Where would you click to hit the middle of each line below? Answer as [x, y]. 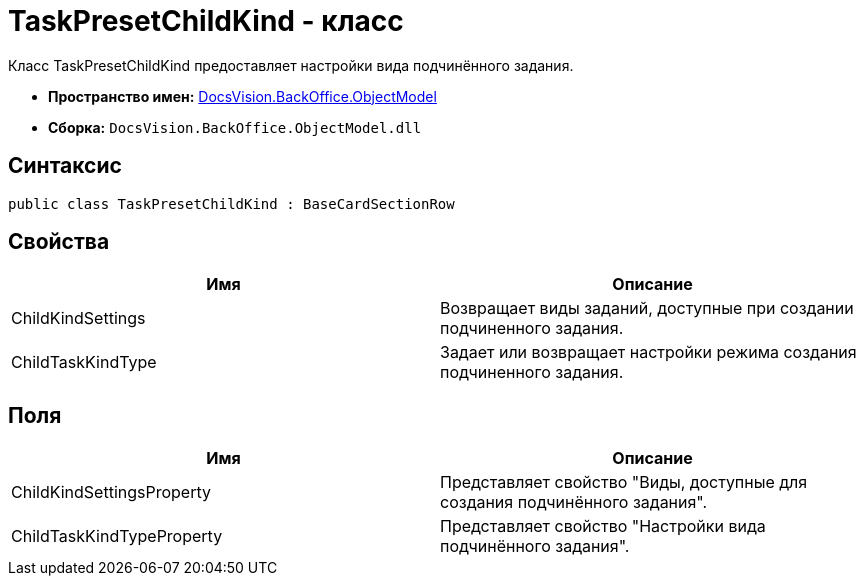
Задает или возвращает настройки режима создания [648, 352]
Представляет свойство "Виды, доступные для [624, 482]
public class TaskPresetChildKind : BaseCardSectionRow [231, 203]
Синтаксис [65, 166]
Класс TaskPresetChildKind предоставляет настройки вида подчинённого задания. [291, 65]
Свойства [59, 242]
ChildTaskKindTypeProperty [117, 536]
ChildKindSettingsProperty [111, 492]
